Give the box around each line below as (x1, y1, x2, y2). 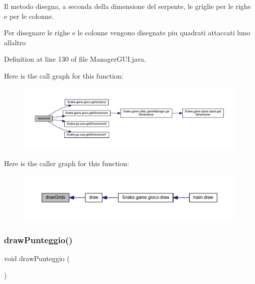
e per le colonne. (4, 10, 54, 21)
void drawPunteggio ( (4, 253, 70, 264)
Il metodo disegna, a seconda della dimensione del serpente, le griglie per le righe (4, 1, 251, 11)
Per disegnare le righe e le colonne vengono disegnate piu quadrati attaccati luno (4, 27, 251, 38)
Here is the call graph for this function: (4, 70, 124, 81)
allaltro (4, 37, 26, 47)
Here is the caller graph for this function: (4, 158, 129, 168)
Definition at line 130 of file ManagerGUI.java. (4, 54, 146, 64)
